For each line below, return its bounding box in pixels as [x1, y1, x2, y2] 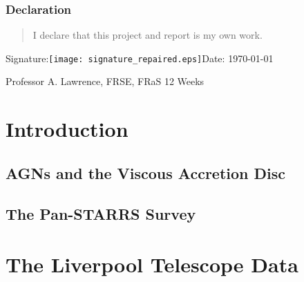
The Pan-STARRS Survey [6, 203, 196, 224]
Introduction [6, 115, 129, 143]
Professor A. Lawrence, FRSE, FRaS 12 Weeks [6, 74, 205, 88]
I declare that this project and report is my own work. [32, 28, 263, 42]
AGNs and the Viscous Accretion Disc [6, 162, 286, 183]
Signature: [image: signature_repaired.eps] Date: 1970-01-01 [6, 50, 274, 65]
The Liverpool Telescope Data [6, 250, 298, 279]
